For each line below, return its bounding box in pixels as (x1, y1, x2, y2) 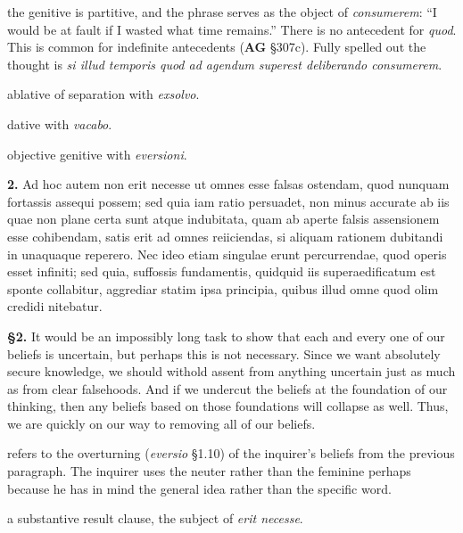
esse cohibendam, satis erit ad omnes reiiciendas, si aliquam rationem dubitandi (7, 226, 443, 245)
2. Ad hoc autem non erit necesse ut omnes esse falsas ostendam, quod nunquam (7, 175, 450, 193)
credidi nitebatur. (7, 297, 103, 316)
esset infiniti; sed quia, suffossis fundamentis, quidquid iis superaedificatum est (7, 262, 436, 281)
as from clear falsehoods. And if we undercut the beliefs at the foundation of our (7, 379, 448, 398)
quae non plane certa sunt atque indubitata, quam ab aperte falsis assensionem (7, 209, 440, 228)
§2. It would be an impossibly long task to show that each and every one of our (7, 326, 445, 345)
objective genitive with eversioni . (7, 144, 187, 163)
